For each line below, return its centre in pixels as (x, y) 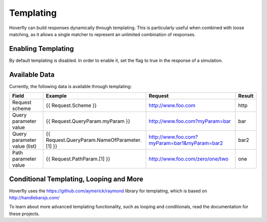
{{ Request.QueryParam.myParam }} (88, 121)
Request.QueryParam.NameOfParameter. (94, 140)
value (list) (24, 146)
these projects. (24, 214)
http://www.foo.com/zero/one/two (188, 159)
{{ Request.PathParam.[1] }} (78, 159)
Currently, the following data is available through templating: (70, 86)
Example (56, 96)
